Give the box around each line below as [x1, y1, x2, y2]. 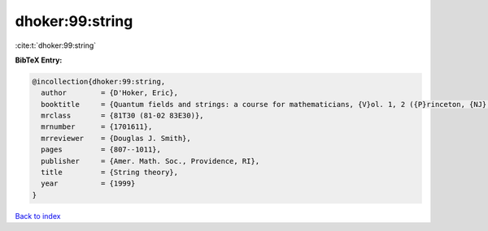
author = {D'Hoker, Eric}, [41, 88, 179, 97]
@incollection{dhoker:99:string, [32, 77, 166, 86]
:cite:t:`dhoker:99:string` [15, 41, 97, 50]
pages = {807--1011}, [41, 145, 162, 154]
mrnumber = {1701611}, [41, 122, 153, 131]
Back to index [15, 211, 61, 220]
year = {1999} [41, 179, 136, 188]
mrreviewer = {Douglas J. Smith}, [41, 134, 191, 143]
